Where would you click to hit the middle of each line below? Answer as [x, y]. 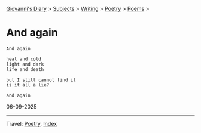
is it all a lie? [28, 85]
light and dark [25, 64]
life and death [25, 69]
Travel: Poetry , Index [32, 123]
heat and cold [24, 59]
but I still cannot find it [41, 80]
